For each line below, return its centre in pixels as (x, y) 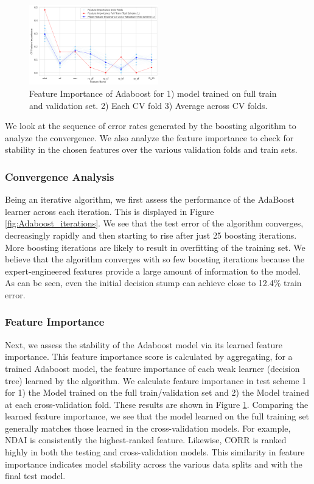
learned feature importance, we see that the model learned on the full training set (157, 416)
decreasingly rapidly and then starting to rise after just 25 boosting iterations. (151, 235)
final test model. (35, 476)
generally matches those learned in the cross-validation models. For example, (148, 428)
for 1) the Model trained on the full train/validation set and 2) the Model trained (157, 392)
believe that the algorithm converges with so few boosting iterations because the (155, 259)
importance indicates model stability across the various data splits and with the (154, 464)
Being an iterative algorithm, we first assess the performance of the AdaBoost (150, 199)
